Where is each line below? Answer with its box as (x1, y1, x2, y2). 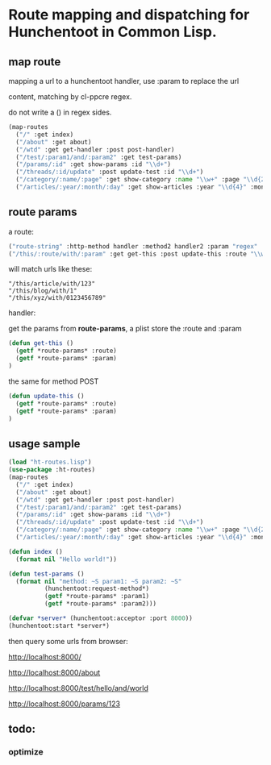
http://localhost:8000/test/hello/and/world (8, 683, 149, 692)
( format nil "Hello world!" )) (15, 555, 117, 563)
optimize (8, 746, 44, 758)
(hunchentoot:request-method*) (44, 584, 150, 593)
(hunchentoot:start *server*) (8, 622, 110, 630)
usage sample (8, 437, 81, 451)
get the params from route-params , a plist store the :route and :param (8, 324, 242, 334)
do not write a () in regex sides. (8, 107, 112, 117)
